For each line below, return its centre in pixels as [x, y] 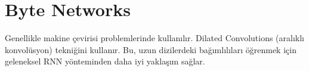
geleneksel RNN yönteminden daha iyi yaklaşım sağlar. [105, 61]
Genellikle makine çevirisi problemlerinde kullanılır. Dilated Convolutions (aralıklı [154, 38]
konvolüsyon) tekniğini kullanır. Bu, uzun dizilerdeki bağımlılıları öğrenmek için [151, 49]
